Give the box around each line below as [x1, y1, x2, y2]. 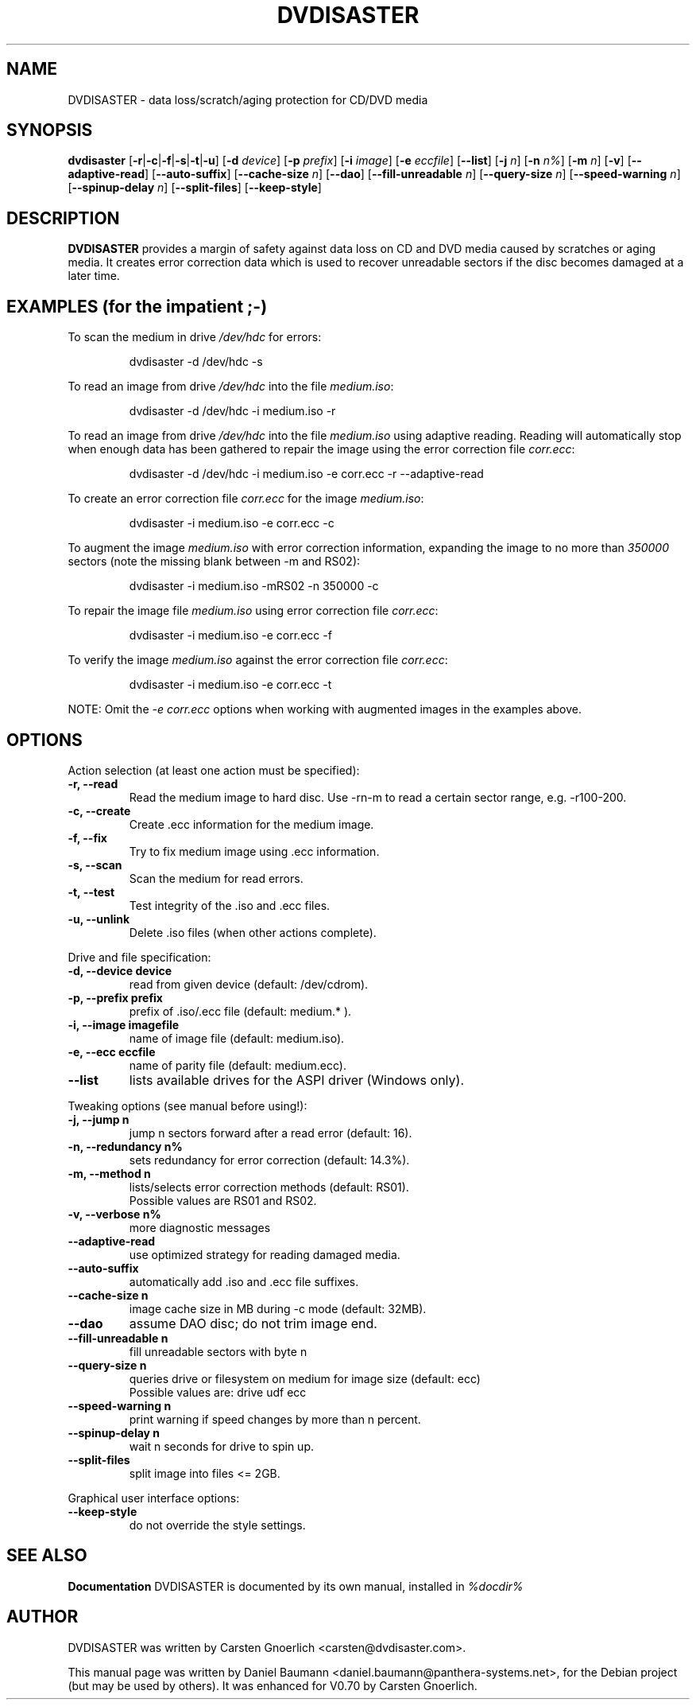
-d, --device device [68, 963, 172, 977]
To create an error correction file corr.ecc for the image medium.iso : [68, 492, 424, 506]
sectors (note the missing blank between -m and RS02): [68, 554, 361, 569]
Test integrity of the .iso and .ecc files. [129, 898, 331, 912]
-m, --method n [68, 1166, 151, 1180]
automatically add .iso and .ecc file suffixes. [129, 1274, 359, 1288]
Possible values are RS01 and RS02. [129, 1193, 317, 1207]
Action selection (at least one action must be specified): [68, 763, 360, 777]
